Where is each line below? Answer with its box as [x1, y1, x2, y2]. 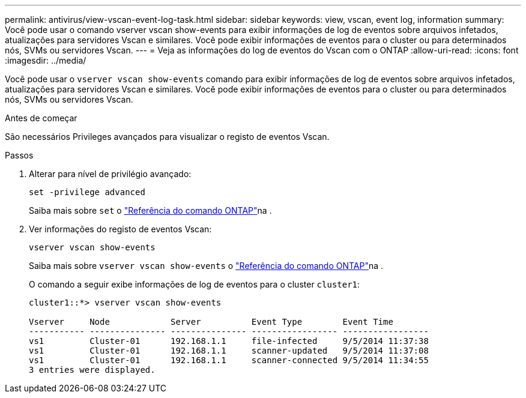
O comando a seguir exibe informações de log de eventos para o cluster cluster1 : [29, 279, 360, 289]
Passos [5, 150, 34, 160]
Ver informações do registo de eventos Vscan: [29, 224, 212, 234]
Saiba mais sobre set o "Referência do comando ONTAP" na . [29, 205, 272, 216]
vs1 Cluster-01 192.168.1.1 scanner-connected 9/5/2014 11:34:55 [29, 355, 429, 365]
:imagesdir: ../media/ [5, 55, 86, 65]
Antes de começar [5, 113, 77, 123]
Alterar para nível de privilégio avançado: [29, 169, 192, 179]
